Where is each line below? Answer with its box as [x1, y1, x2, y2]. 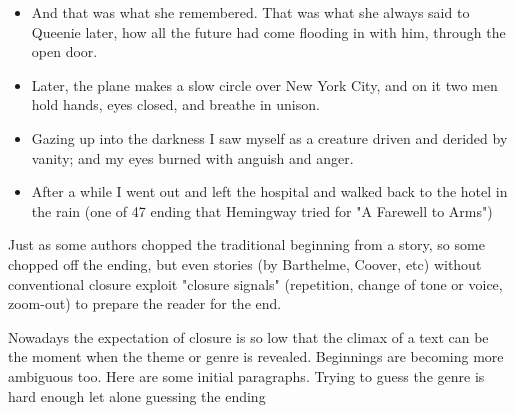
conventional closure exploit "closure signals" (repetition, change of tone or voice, [8, 273, 503, 294]
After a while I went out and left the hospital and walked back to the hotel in [31, 181, 508, 202]
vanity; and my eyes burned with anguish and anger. [31, 147, 354, 168]
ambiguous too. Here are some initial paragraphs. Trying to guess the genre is [8, 365, 485, 386]
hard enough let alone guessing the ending [8, 385, 266, 406]
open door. [31, 41, 98, 62]
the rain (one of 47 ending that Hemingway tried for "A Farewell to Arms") [31, 200, 493, 221]
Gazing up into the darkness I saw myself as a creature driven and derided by [31, 127, 508, 148]
